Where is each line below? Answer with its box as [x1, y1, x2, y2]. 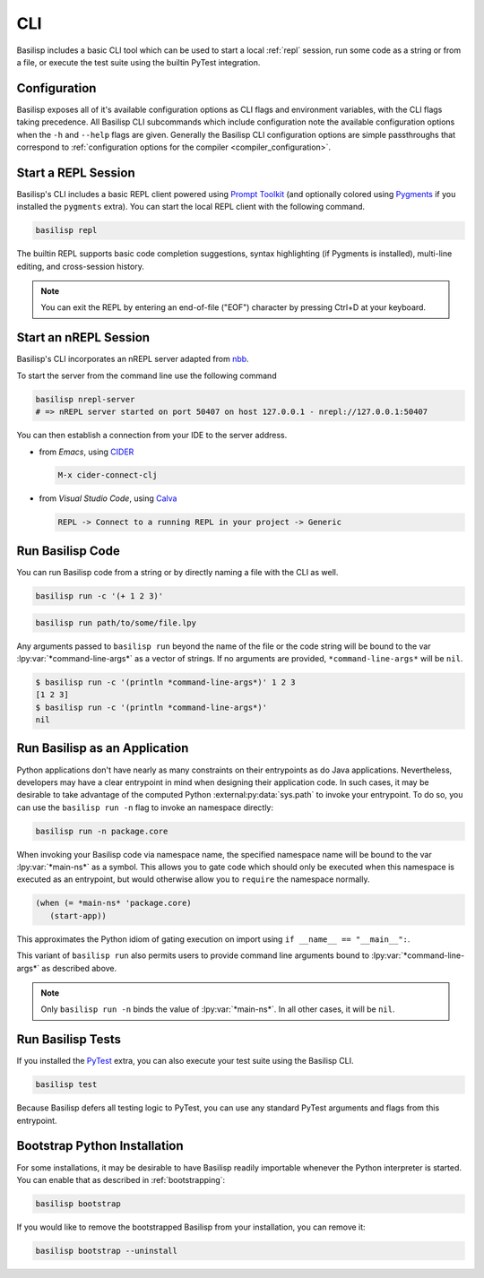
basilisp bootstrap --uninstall [35, 1246, 178, 1256]
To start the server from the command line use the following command [16, 370, 277, 381]
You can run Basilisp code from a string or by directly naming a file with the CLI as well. [16, 566, 339, 577]
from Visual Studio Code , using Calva [39, 493, 177, 504]
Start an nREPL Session [16, 330, 151, 345]
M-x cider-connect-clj [57, 471, 158, 480]
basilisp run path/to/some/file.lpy [35, 617, 197, 627]
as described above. [41, 963, 117, 973]
